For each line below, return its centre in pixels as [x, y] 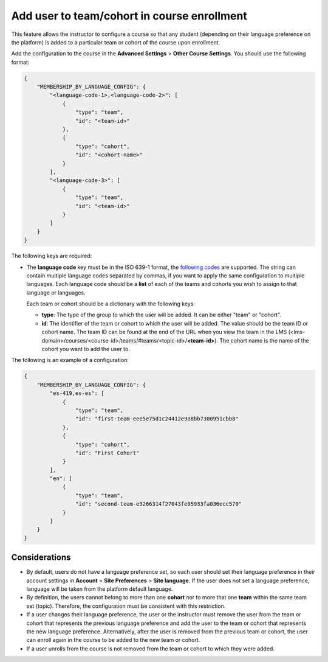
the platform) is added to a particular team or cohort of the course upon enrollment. [116, 42]
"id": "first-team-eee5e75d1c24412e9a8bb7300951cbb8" [157, 419]
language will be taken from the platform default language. [100, 589]
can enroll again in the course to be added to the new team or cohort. [113, 640]
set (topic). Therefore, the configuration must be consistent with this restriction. [126, 606]
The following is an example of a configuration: [70, 360]
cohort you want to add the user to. [86, 349]
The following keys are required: [52, 256]
